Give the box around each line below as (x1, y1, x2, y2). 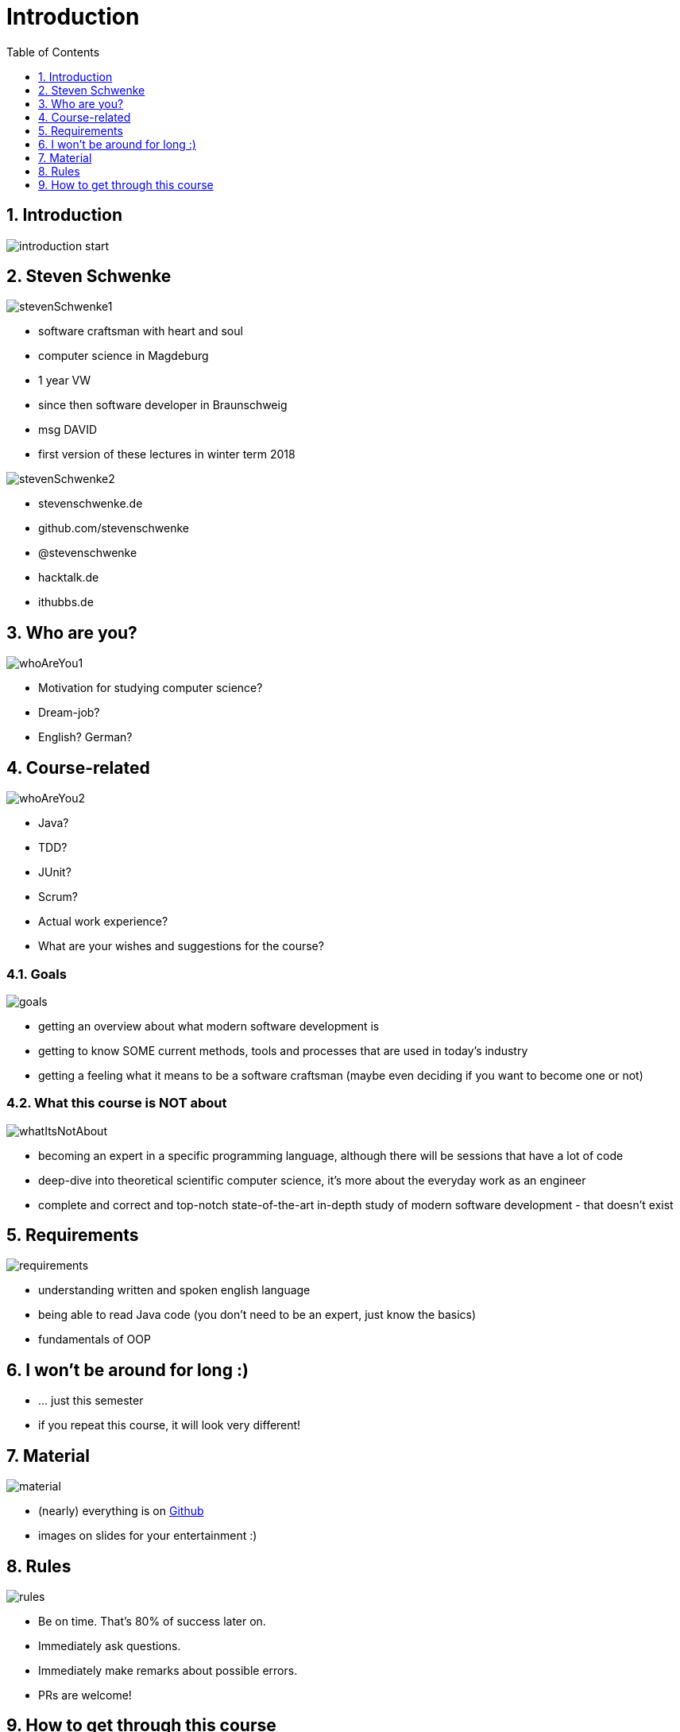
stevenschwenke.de (38, 497, 143, 511)
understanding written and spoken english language (38, 1283, 311, 1297)
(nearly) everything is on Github (38, 1504, 204, 1518)
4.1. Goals (6, 965, 67, 982)
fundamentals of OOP (38, 1332, 151, 1347)
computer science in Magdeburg (38, 349, 209, 363)
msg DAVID (38, 423, 98, 437)
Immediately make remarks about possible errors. (38, 1664, 298, 1677)
